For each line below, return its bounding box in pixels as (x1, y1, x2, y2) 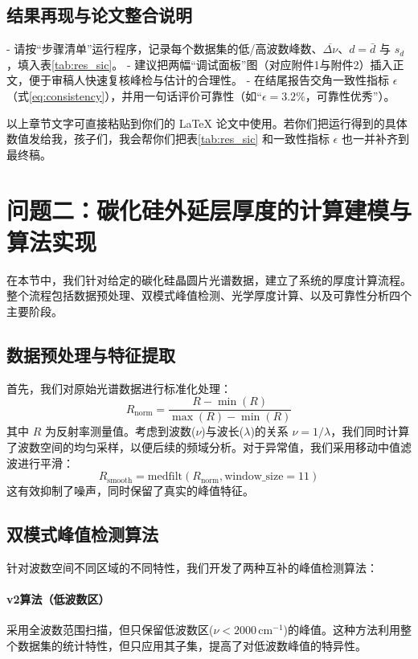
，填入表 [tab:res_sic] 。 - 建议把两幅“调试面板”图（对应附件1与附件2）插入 (6, 55, 393, 72)
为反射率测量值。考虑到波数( (44, 423, 196, 440)
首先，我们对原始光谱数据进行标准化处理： (6, 379, 232, 396)
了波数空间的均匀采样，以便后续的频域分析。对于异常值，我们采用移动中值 (6, 438, 400, 455)
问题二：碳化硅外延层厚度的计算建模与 (6, 193, 412, 226)
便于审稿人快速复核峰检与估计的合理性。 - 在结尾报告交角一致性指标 (28, 72, 389, 88)
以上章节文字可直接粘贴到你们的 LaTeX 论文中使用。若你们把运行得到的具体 (6, 114, 408, 131)
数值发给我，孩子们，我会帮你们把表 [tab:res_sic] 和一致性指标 (6, 130, 330, 147)
